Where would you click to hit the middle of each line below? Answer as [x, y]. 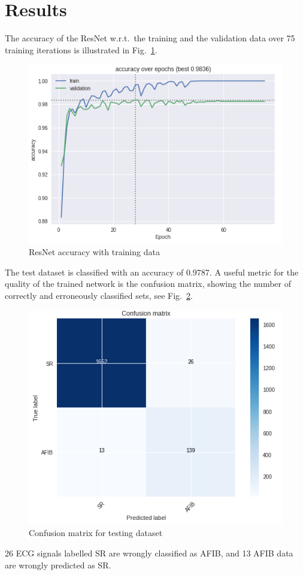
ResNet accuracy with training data [94, 252]
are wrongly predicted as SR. [58, 565]
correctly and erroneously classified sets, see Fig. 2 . [99, 296]
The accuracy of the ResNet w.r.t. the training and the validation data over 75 [150, 38]
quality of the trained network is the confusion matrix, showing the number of [148, 284]
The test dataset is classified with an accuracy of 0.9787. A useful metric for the [152, 272]
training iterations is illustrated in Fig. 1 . [81, 49]
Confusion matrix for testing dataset [96, 533]
